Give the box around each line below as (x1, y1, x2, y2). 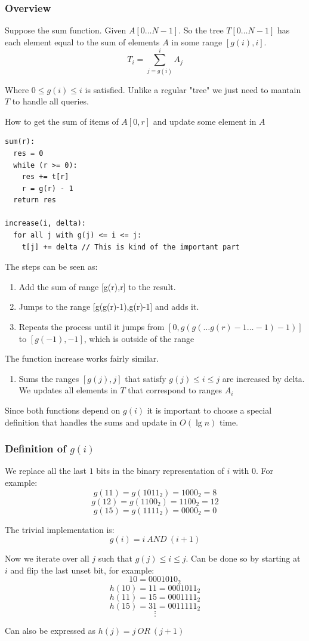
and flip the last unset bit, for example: (10, 563, 154, 576)
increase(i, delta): (5, 219, 86, 228)
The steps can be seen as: (5, 260, 98, 273)
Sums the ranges (18, 372, 79, 384)
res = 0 (13, 149, 44, 158)
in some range (171, 35, 223, 48)
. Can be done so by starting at (186, 552, 301, 565)
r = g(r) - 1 (21, 184, 73, 193)
